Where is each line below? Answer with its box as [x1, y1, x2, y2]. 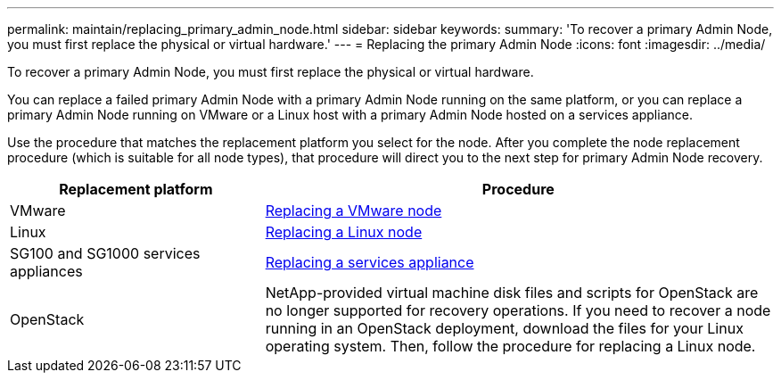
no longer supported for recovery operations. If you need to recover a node [265, 302, 771, 319]
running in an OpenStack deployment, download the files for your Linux [265, 319, 744, 337]
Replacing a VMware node [265, 202, 442, 219]
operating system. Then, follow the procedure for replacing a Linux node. [265, 337, 756, 355]
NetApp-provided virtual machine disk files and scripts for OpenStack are [265, 284, 759, 302]
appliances [10, 262, 83, 280]
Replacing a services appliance [265, 253, 474, 271]
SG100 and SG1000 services [10, 244, 201, 262]
